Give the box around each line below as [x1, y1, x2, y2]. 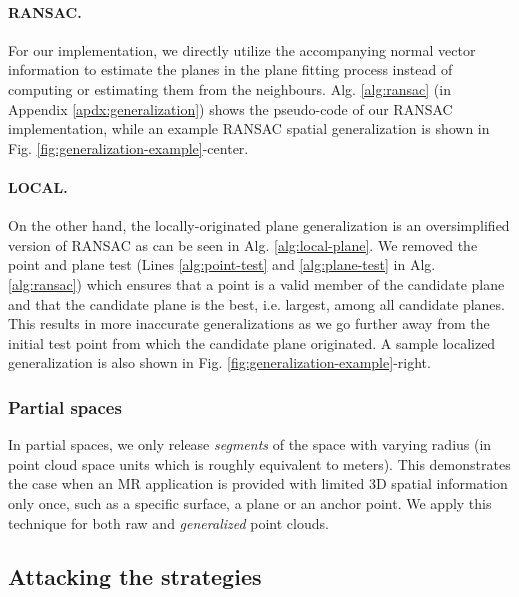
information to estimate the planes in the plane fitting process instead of [8, 59, 453, 80]
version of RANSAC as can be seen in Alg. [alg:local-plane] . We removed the [8, 234, 478, 255]
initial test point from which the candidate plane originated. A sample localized [8, 332, 496, 353]
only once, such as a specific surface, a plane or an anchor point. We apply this [8, 492, 492, 513]
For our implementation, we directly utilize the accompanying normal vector [8, 39, 476, 60]
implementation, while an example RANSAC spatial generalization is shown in [8, 118, 490, 139]
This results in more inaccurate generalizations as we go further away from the [8, 313, 490, 334]
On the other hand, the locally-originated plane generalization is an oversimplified [8, 215, 510, 236]
